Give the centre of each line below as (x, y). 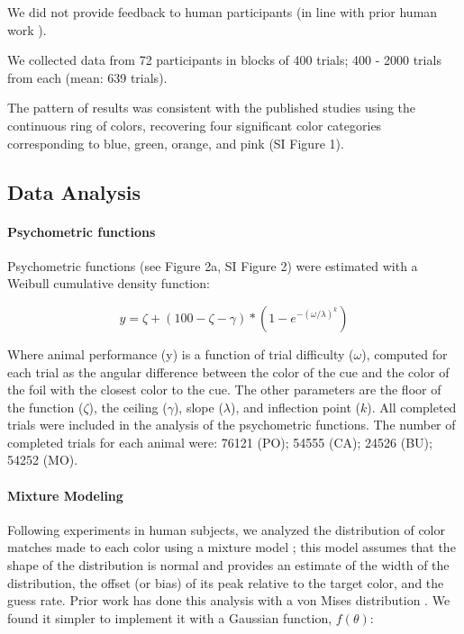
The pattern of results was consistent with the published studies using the (212, 108)
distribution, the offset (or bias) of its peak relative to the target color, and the (226, 582)
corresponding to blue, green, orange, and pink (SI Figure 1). (176, 143)
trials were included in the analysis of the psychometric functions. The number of (232, 425)
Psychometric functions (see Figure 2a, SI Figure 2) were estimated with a (213, 265)
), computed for (405, 353)
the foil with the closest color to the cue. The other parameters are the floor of (224, 389)
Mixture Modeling (65, 495)
